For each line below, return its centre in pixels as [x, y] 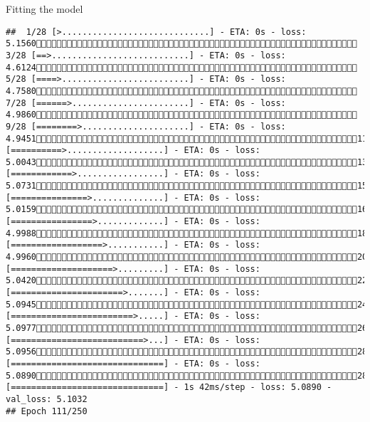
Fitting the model [44, 9]
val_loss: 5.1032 [47, 399]
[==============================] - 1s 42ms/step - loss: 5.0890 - [169, 387]
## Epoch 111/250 [47, 411]
